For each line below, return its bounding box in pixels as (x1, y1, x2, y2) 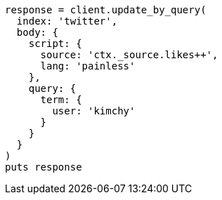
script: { (28, 38, 82, 49)
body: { (16, 27, 58, 38)
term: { (40, 94, 82, 105)
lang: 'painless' (40, 60, 136, 72)
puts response (5, 161, 82, 173)
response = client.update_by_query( (5, 4, 207, 15)
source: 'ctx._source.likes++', (40, 49, 218, 60)
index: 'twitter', (16, 15, 118, 27)
